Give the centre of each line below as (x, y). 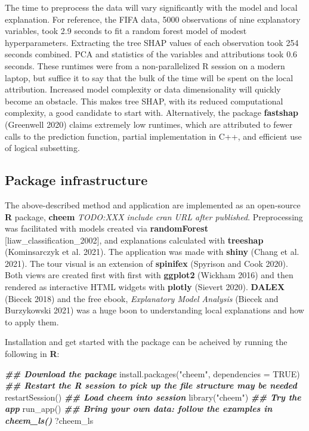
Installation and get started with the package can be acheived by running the (146, 342)
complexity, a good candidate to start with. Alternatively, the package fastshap (152, 113)
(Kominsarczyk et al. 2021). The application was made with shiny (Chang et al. (152, 252)
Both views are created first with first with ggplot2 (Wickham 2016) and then (149, 275)
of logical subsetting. (42, 148)
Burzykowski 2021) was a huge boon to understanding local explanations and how (154, 310)
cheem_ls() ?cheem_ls (49, 421)
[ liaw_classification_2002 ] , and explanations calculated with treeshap (134, 240)
